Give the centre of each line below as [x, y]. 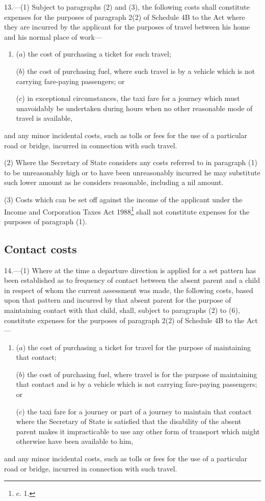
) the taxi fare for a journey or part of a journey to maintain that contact [137, 411]
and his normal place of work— [53, 36]
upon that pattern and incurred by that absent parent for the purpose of [118, 300]
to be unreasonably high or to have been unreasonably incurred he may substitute [132, 172]
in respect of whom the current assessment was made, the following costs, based [129, 290]
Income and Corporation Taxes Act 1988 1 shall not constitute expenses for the [127, 210]
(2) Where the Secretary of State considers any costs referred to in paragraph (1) [131, 162]
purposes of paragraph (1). [46, 221]
